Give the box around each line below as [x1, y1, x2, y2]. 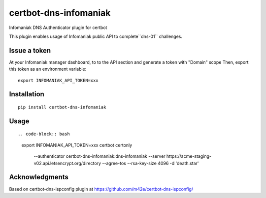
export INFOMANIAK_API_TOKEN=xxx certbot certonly [21, 142, 133, 148]
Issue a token [9, 46, 51, 55]
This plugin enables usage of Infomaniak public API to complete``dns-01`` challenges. [9, 33, 182, 39]
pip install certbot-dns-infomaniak [18, 105, 106, 110]
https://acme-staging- [166, 153, 212, 159]
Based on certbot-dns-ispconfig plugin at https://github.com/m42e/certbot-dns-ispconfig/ [9, 186, 194, 192]
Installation [9, 90, 44, 98]
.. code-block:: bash [18, 131, 70, 137]
